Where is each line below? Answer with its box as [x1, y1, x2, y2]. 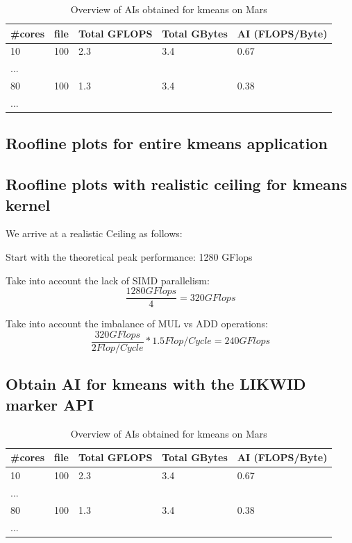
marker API [6, 393, 94, 415]
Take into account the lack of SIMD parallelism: [6, 273, 210, 287]
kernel [6, 193, 51, 215]
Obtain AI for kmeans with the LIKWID [6, 373, 306, 395]
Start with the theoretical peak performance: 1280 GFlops [6, 250, 253, 264]
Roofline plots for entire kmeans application [6, 132, 328, 154]
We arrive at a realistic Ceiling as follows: [6, 226, 183, 241]
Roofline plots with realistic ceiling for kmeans [6, 173, 347, 195]
